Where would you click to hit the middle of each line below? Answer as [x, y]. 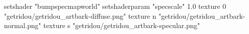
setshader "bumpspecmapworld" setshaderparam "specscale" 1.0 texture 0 [115, 6]
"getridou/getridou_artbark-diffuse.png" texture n [80, 16]
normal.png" [23, 25]
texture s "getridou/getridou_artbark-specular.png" [122, 25]
